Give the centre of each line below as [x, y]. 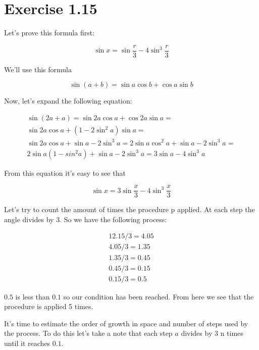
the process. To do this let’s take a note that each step [88, 333]
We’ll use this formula [38, 69]
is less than [33, 296]
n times [232, 333]
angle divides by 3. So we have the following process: [86, 219]
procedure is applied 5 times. [49, 306]
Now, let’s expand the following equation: [68, 101]
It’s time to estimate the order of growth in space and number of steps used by [126, 323]
